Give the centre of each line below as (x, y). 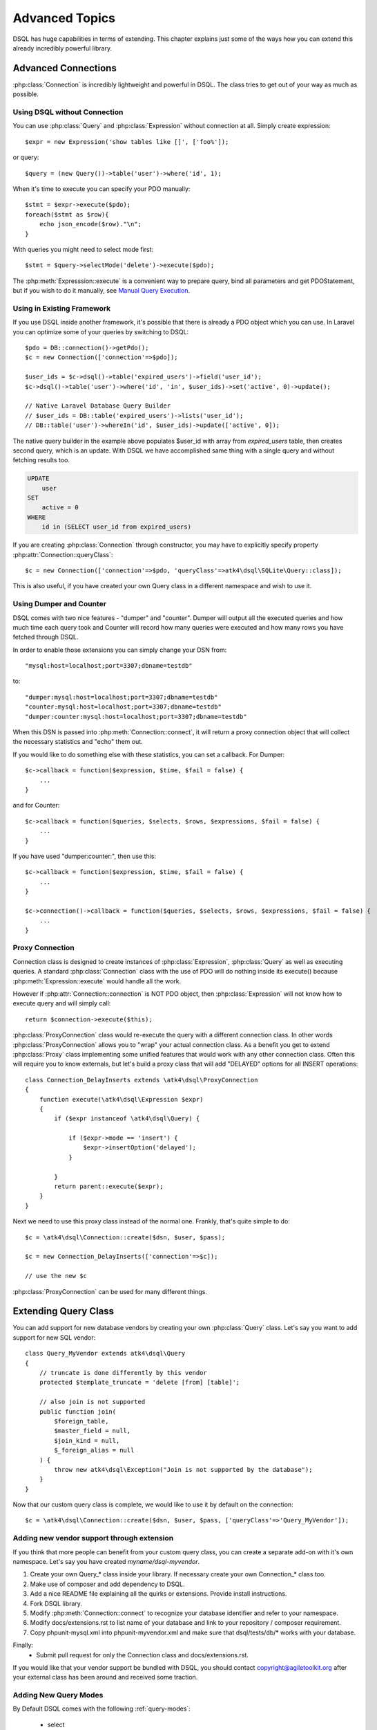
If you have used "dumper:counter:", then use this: (85, 856)
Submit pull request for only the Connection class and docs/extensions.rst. (142, 1655)
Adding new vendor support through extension (93, 1538)
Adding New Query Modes (58, 1695)
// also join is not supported (92, 1402)
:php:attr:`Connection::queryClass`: (63, 554)
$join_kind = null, (87, 1440)
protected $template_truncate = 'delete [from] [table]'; (139, 1383)
